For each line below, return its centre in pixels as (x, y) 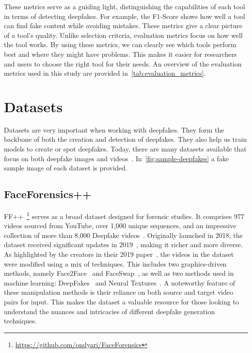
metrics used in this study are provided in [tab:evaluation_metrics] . (105, 73)
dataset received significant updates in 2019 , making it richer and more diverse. (123, 244)
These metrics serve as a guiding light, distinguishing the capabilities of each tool (125, 6)
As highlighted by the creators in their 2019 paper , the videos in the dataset (119, 254)
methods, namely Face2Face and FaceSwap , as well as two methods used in (119, 273)
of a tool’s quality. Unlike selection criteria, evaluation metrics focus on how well (123, 35)
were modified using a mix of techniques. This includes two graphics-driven (115, 263)
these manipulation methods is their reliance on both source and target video (118, 292)
